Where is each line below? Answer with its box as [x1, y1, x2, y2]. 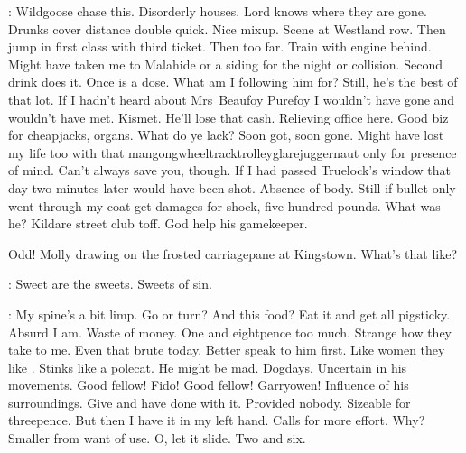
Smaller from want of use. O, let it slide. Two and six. [8, 429, 306, 448]
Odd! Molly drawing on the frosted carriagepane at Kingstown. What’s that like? [8, 244, 458, 263]
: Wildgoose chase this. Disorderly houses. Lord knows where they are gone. [8, 2, 427, 20]
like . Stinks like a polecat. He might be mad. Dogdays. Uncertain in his [8, 357, 407, 376]
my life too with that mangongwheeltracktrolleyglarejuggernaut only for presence [8, 143, 457, 162]
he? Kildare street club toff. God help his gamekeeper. [8, 214, 308, 233]
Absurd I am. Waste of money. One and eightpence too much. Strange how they [8, 322, 452, 341]
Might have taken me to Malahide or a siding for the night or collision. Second [8, 54, 443, 73]
